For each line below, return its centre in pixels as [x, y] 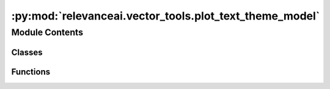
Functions [31, 72]
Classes [27, 52]
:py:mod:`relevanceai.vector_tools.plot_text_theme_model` [166, 16]
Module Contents [47, 32]
